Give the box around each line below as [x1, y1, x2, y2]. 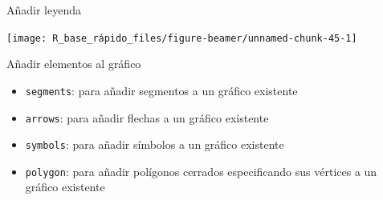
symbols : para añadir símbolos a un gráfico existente [25, 136, 284, 153]
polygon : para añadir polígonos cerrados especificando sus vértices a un [25, 162, 377, 179]
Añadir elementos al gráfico [6, 55, 141, 72]
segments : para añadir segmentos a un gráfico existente [25, 82, 298, 98]
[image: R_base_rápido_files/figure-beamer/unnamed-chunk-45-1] [6, 32, 357, 44]
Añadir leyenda [6, 2, 82, 18]
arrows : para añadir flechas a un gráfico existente [25, 109, 269, 126]
